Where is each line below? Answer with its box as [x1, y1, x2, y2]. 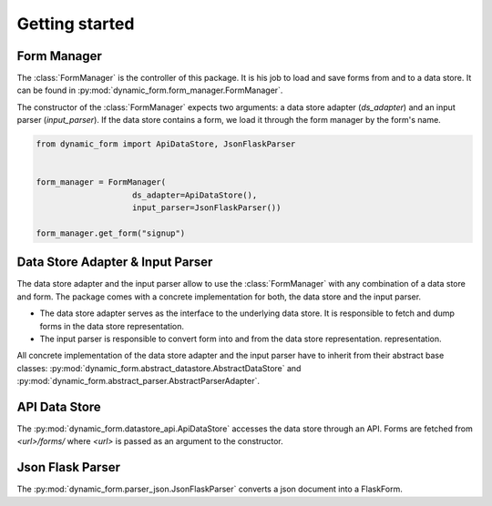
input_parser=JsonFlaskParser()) [132, 203, 282, 213]
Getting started [16, 14, 135, 34]
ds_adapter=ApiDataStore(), [132, 189, 258, 200]
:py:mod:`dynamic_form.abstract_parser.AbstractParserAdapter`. [16, 376, 260, 387]
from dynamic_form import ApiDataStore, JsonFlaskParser [36, 139, 296, 149]
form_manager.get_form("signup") [36, 228, 186, 238]
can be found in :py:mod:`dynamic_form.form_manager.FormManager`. [16, 85, 283, 96]
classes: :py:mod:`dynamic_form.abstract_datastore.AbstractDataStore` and [16, 362, 302, 373]
